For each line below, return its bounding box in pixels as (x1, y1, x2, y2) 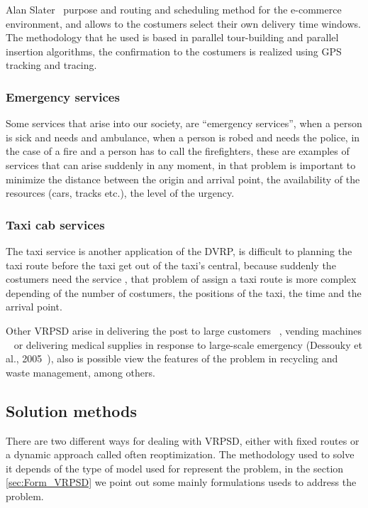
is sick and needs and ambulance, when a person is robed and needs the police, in (6, 129, 360, 144)
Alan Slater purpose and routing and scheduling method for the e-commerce (6, 2, 342, 16)
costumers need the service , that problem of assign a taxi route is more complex (6, 271, 357, 286)
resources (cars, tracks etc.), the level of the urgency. (6, 185, 235, 200)
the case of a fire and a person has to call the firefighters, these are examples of (6, 144, 350, 158)
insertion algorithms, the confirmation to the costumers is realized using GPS (6, 43, 342, 58)
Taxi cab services (6, 215, 105, 233)
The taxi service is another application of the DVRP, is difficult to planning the (6, 243, 352, 258)
